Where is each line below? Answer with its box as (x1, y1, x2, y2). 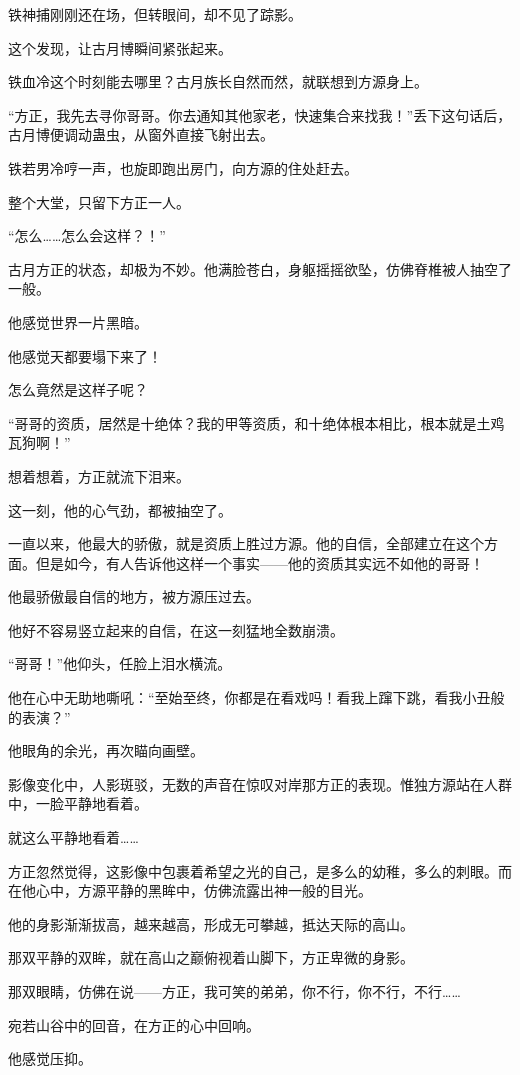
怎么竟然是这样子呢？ (8, 379, 148, 400)
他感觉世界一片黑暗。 (8, 311, 148, 332)
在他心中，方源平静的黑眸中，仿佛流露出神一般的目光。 (8, 880, 372, 901)
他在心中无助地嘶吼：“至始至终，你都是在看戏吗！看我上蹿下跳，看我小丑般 (8, 687, 505, 708)
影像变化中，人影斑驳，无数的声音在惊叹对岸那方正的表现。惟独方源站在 (8, 773, 484, 794)
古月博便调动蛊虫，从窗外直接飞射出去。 (8, 124, 274, 145)
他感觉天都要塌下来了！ (8, 345, 162, 366)
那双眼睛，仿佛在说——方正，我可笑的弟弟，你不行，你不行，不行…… (8, 981, 461, 1001)
